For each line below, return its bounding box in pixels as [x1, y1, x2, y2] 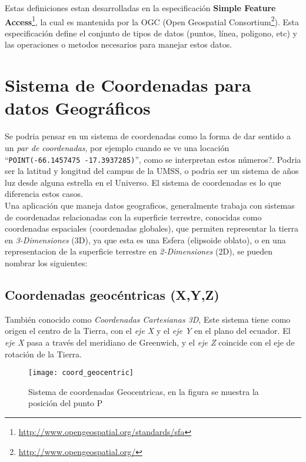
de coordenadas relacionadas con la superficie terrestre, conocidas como [5, 210, 262, 223]
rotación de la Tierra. [5, 347, 82, 360]
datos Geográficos [5, 96, 151, 120]
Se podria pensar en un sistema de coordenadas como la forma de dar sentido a [5, 130, 291, 142]
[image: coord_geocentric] [28, 369, 134, 377]
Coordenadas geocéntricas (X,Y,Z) [5, 285, 219, 303]
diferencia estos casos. [5, 188, 83, 200]
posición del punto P [28, 397, 103, 409]
